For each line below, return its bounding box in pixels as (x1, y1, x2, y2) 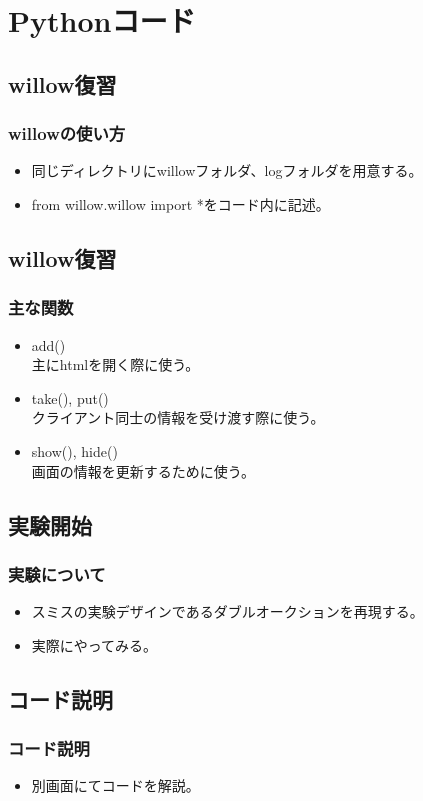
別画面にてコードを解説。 (31, 775, 200, 796)
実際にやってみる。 (31, 634, 158, 655)
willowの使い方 (8, 121, 126, 146)
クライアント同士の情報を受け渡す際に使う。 (31, 407, 325, 428)
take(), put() (31, 387, 109, 408)
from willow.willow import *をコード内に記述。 (31, 193, 330, 214)
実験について (8, 561, 106, 586)
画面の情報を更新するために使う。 (31, 460, 255, 481)
